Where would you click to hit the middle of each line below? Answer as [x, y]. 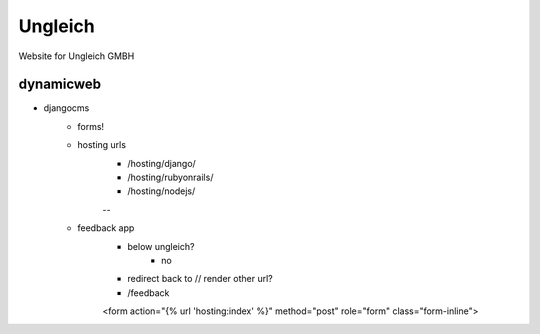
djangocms [66, 108]
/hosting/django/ [162, 163]
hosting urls [102, 145]
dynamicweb [60, 84]
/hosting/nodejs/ [161, 191]
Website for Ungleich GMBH [76, 56]
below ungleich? [161, 246]
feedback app [106, 228]
